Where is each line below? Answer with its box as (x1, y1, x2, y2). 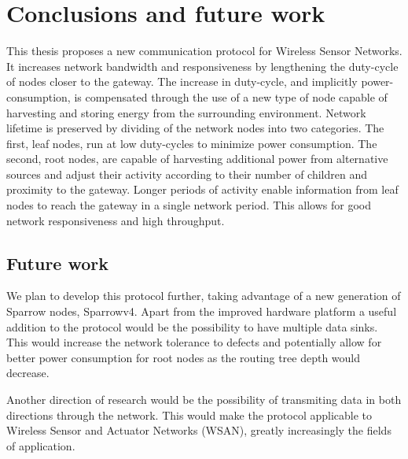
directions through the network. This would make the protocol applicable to (6, 406, 373, 423)
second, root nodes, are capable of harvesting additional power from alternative (6, 150, 388, 167)
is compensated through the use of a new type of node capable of (74, 88, 388, 105)
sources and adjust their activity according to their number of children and (6, 165, 368, 182)
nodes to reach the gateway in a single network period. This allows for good (6, 197, 372, 213)
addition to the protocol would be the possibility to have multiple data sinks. (6, 318, 378, 335)
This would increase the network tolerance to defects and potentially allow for (6, 334, 382, 350)
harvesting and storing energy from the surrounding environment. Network (6, 104, 366, 120)
